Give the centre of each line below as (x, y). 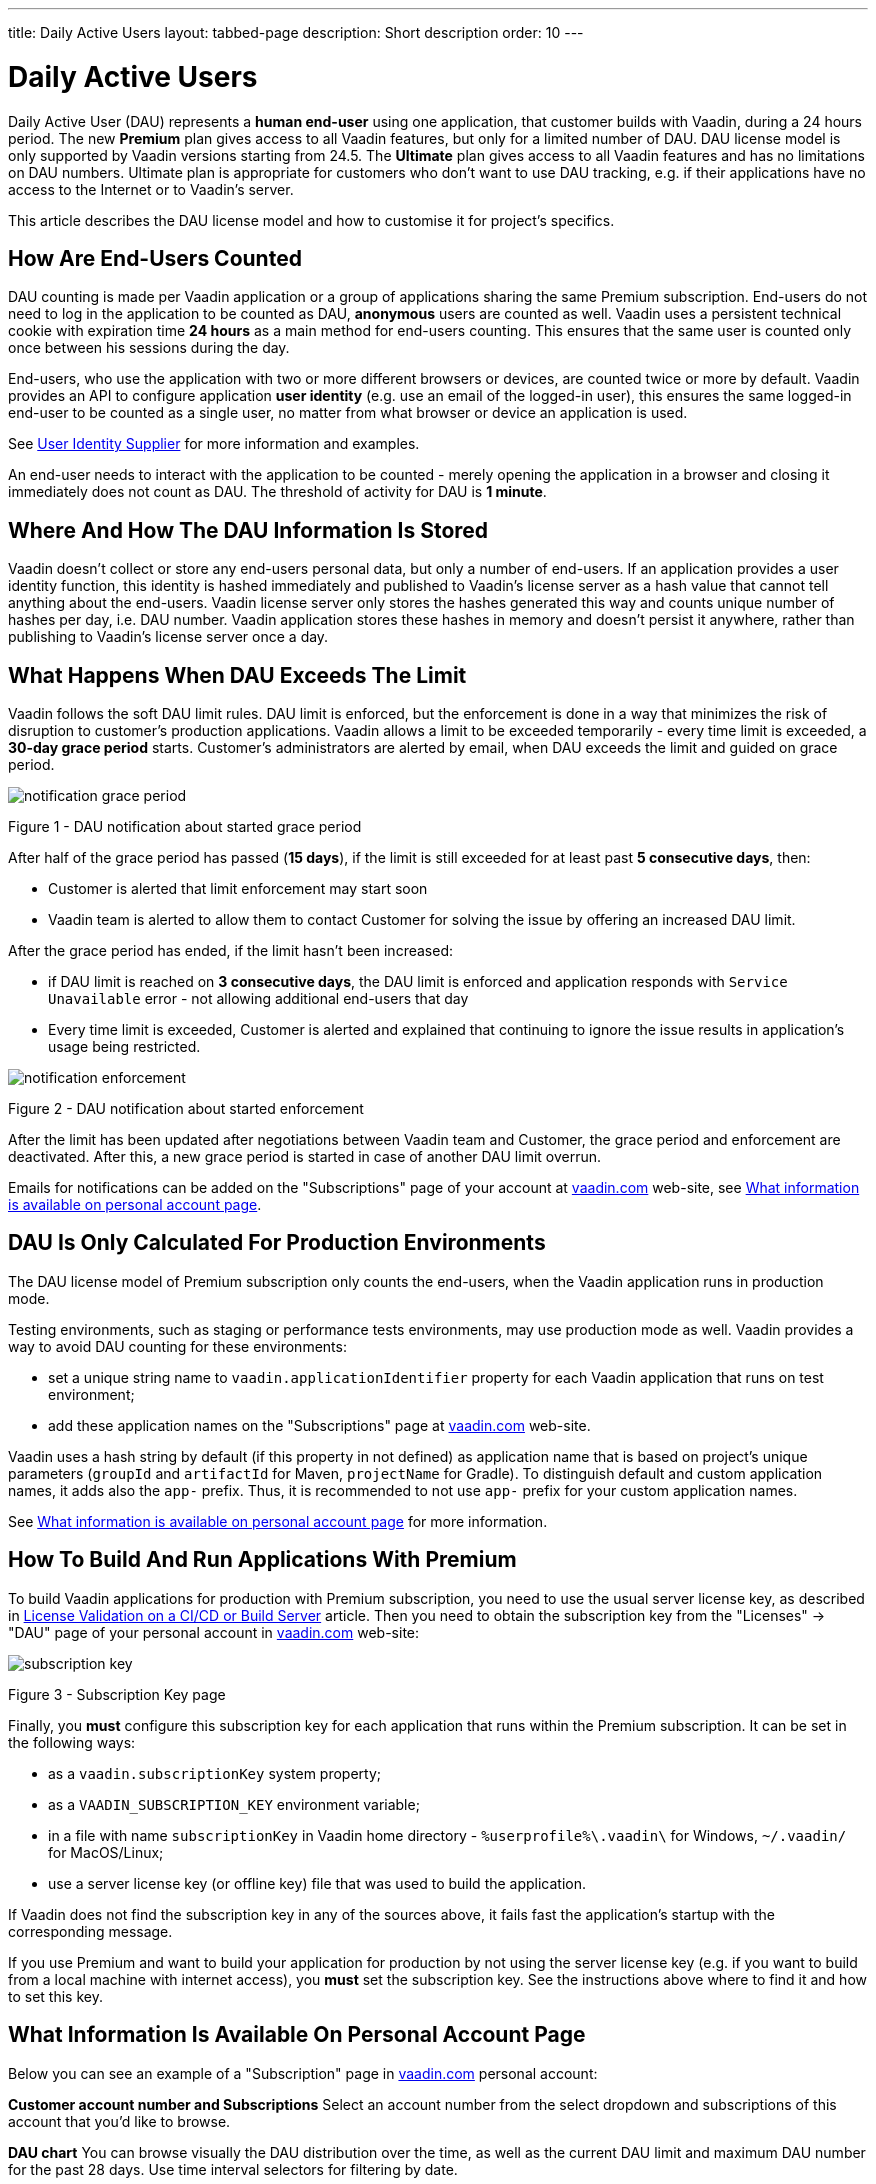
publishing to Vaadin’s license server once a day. (168, 637)
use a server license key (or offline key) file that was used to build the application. (317, 1883)
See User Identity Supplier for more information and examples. (214, 444)
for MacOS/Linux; (106, 1852)
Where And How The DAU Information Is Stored (248, 530)
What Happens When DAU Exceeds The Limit (237, 675)
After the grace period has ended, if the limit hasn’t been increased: (230, 951)
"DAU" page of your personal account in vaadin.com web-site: (214, 1632)
